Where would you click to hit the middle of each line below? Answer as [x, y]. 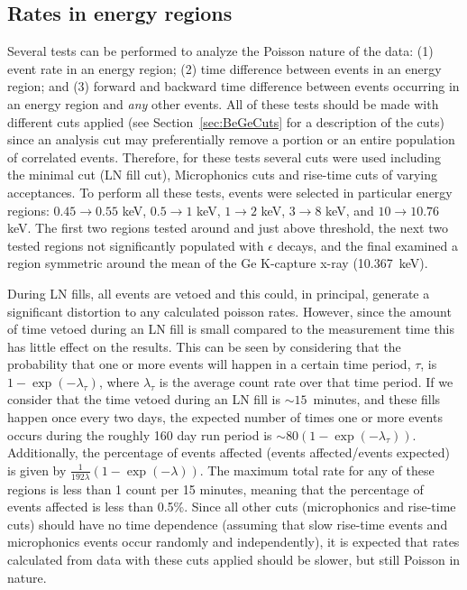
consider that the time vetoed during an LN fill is [144, 399]
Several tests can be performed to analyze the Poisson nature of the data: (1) [220, 51]
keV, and [350, 210]
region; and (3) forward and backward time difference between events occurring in [233, 86]
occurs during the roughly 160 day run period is [140, 434]
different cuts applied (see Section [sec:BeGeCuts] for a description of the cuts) [226, 121]
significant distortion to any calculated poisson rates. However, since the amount [229, 311]
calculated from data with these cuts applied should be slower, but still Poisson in [234, 560]
